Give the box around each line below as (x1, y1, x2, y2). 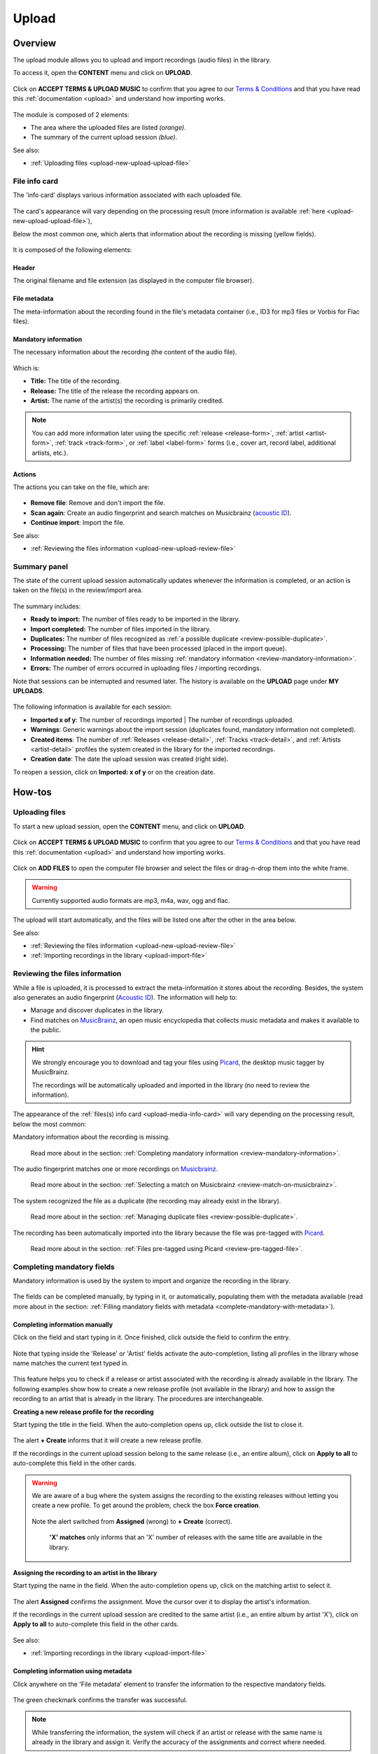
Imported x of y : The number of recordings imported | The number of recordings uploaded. (30, 716, 294, 724)
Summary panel (13, 561, 69, 571)
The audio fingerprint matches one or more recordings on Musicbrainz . (13, 1165, 218, 1173)
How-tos (13, 786, 52, 798)
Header (13, 263, 35, 272)
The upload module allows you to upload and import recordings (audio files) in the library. (13, 56, 272, 65)
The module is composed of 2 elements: (13, 110, 129, 119)
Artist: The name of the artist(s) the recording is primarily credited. (30, 396, 224, 405)
